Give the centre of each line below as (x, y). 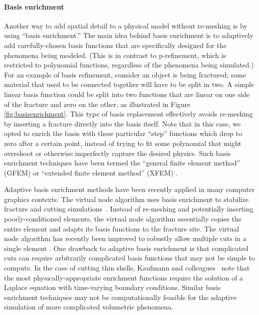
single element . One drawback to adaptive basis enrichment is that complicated (126, 248)
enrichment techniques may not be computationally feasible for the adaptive (121, 297)
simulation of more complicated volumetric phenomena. (89, 307)
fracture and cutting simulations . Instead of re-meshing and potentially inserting (129, 209)
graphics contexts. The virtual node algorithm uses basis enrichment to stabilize (126, 199)
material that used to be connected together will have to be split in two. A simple (129, 84)
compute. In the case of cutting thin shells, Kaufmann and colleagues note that (127, 268)
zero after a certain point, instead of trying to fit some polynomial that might (123, 143)
